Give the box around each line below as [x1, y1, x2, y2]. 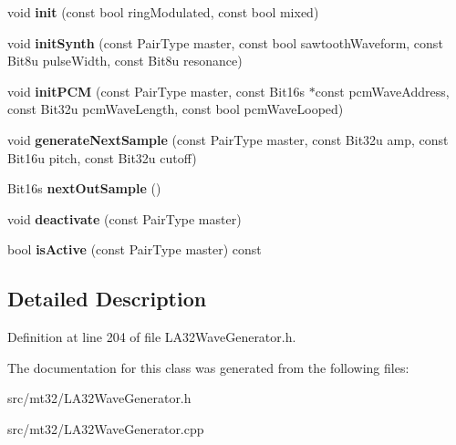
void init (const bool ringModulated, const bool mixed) [7, 3, 319, 21]
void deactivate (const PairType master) [7, 209, 242, 228]
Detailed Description [7, 285, 207, 313]
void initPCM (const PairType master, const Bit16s [7, 81, 306, 100]
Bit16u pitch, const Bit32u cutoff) [7, 148, 197, 167]
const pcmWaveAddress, [315, 81, 450, 100]
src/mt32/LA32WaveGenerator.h [7, 388, 192, 408]
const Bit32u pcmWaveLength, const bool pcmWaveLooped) [7, 99, 344, 119]
